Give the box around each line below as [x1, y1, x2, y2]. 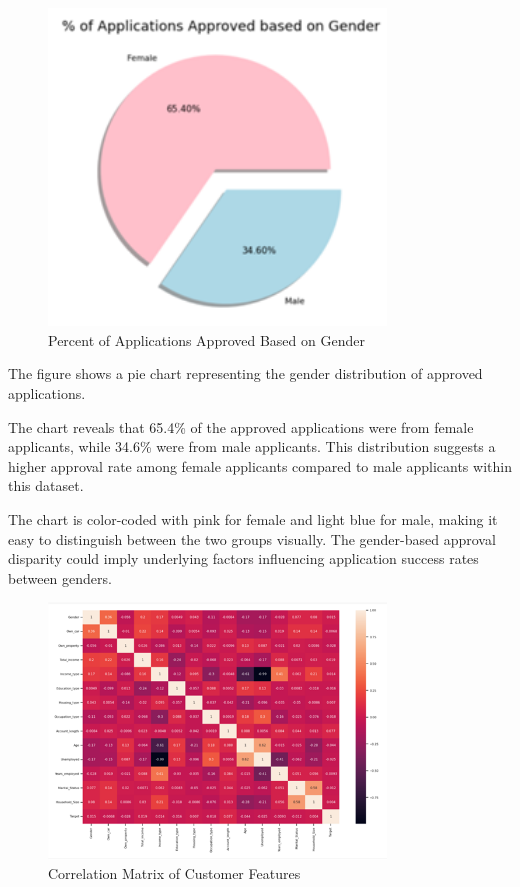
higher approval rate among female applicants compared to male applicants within [8, 455, 512, 476]
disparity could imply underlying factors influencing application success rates [8, 548, 479, 569]
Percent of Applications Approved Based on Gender [48, 329, 365, 350]
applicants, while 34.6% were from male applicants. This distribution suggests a [8, 436, 496, 457]
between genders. [8, 567, 112, 588]
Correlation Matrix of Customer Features [48, 863, 301, 884]
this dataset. [8, 475, 84, 496]
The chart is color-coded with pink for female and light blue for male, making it [8, 508, 498, 529]
